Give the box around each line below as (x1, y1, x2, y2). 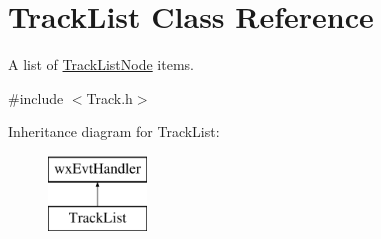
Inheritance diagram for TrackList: (8, 121, 220, 142)
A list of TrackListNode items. (8, 54, 194, 75)
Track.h (86, 87, 133, 108)
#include (8, 87, 64, 108)
